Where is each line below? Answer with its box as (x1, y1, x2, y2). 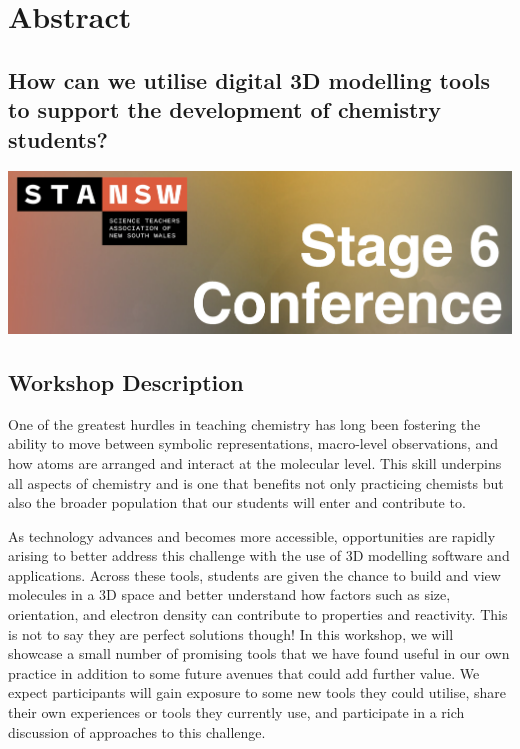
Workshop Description (8, 366, 244, 397)
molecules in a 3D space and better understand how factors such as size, (8, 584, 451, 605)
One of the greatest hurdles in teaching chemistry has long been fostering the (8, 413, 481, 434)
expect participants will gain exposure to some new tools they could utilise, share (8, 682, 506, 703)
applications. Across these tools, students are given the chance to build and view (8, 564, 501, 585)
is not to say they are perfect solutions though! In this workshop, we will (8, 623, 454, 644)
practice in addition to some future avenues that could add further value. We (8, 662, 480, 683)
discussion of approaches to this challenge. (8, 721, 266, 742)
